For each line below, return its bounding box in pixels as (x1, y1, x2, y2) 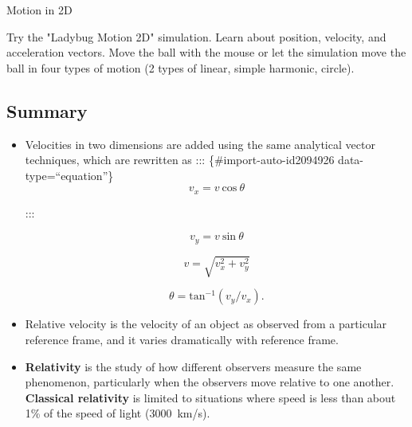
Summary (6, 98, 88, 123)
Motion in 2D (6, 2, 73, 18)
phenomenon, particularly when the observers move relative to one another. (25, 374, 394, 390)
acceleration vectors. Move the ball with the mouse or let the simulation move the (6, 44, 406, 61)
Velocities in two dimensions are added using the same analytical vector (25, 135, 375, 152)
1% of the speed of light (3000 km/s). (25, 405, 210, 421)
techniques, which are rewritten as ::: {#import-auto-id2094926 (25, 151, 335, 168)
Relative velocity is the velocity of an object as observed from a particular (25, 315, 387, 332)
